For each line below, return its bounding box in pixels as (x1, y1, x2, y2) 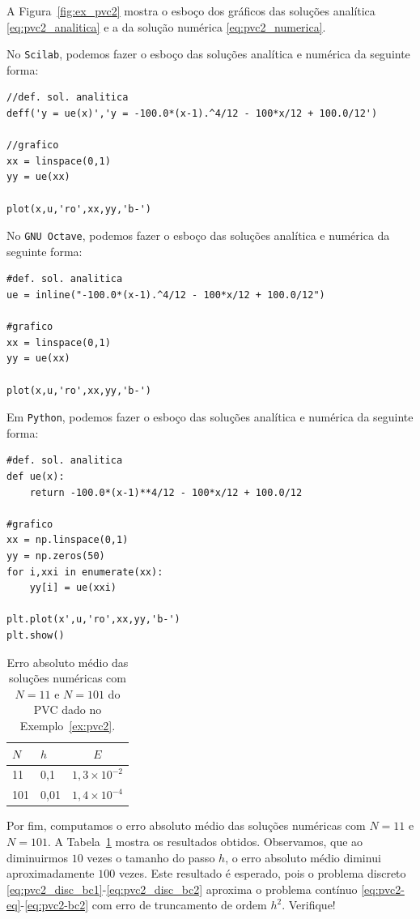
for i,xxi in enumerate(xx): (6, 566, 163, 578)
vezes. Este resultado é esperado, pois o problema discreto (118, 865, 406, 882)
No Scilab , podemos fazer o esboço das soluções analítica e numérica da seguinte (6, 45, 410, 62)
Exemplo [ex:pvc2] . (19, 716, 116, 733)
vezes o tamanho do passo (87, 848, 215, 866)
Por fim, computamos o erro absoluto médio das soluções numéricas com (6, 817, 366, 834)
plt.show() (6, 629, 65, 641)
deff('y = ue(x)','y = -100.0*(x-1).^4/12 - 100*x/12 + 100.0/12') (6, 108, 378, 120)
